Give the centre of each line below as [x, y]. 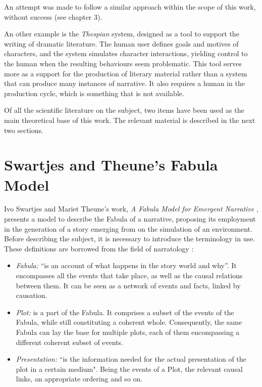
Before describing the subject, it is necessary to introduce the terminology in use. [130, 239]
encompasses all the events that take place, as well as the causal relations [129, 275]
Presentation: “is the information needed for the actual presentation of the [131, 359]
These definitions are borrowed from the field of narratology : [99, 248]
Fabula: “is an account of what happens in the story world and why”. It [126, 265]
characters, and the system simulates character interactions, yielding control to [126, 53]
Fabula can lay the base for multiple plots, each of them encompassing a [128, 332]
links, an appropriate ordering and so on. [79, 379]
